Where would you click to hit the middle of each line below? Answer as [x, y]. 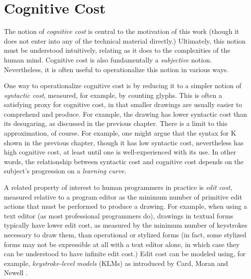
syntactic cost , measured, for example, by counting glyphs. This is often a [113, 95]
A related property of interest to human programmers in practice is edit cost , [118, 187]
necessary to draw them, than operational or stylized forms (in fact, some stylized [125, 234]
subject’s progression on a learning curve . [65, 171]
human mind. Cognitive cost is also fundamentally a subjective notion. [108, 59]
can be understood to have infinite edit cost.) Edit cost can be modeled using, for [125, 254]
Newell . [16, 272]
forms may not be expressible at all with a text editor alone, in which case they [122, 244]
